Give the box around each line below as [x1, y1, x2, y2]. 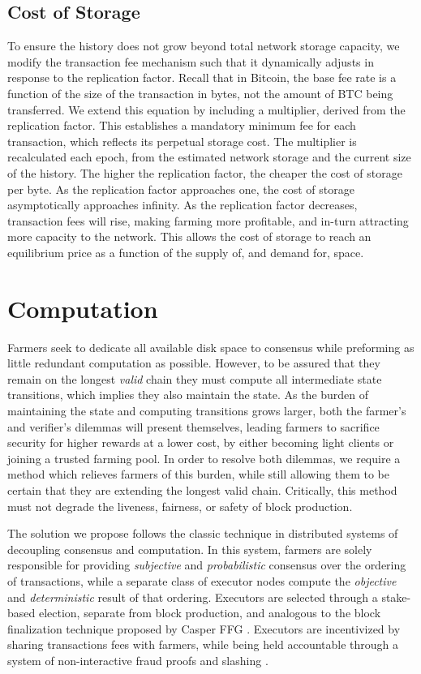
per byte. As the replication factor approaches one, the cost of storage [7, 180, 354, 197]
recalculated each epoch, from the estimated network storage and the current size [7, 148, 411, 165]
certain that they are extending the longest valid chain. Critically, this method [7, 481, 397, 498]
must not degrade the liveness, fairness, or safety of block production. [7, 497, 353, 514]
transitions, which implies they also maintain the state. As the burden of [7, 386, 369, 403]
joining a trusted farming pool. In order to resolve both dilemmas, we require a [7, 449, 401, 466]
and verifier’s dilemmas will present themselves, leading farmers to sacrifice [7, 418, 380, 435]
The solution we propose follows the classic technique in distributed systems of [7, 525, 398, 542]
